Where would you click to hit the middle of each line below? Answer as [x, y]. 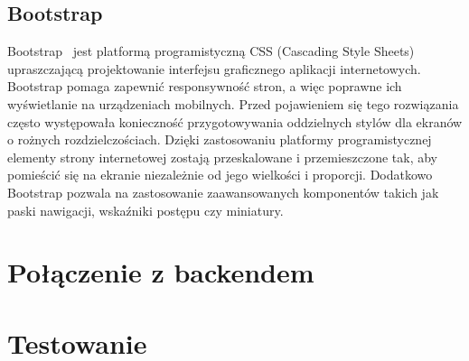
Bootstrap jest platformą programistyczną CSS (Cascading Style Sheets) [211, 51]
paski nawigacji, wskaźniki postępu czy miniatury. [145, 210]
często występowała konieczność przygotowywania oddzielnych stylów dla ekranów [235, 121]
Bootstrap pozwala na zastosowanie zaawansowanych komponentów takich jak [223, 192]
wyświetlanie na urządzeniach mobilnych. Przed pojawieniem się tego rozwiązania [233, 103]
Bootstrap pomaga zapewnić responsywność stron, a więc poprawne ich [205, 86]
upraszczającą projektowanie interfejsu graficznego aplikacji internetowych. [214, 68]
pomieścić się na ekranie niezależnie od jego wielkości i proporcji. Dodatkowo [220, 175]
